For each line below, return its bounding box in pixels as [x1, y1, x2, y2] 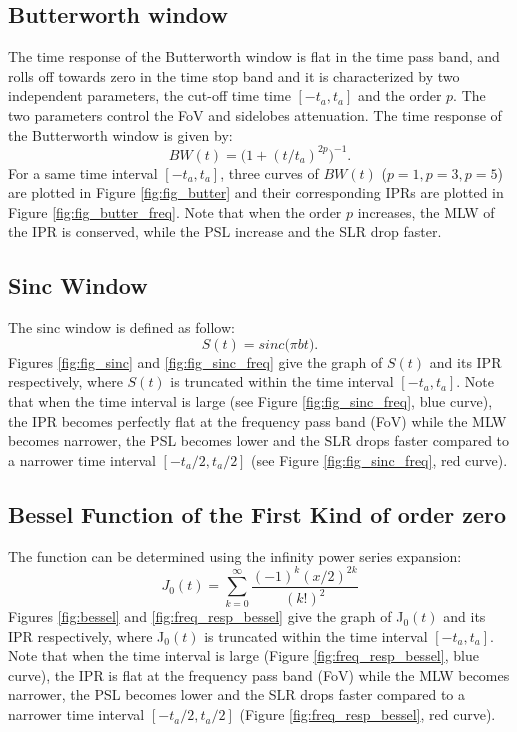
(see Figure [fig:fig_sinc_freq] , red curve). [251, 449, 508, 470]
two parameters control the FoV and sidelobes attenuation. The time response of [8, 104, 502, 125]
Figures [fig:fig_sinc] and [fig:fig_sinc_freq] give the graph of [8, 351, 383, 372]
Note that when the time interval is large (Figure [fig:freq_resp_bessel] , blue [8, 645, 479, 666]
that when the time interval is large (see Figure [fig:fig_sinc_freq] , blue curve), [8, 391, 493, 412]
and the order [358, 85, 442, 106]
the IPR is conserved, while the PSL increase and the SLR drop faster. [8, 221, 442, 242]
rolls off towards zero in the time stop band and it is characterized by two [8, 65, 460, 86]
